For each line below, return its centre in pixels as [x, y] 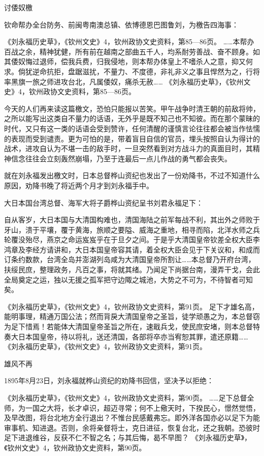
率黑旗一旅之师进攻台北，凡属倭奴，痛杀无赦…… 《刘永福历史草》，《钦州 [124, 81]
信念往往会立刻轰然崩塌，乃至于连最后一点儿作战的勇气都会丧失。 [121, 158]
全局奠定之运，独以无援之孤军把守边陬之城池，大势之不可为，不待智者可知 [128, 279]
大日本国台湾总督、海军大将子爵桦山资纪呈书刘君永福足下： [104, 202]
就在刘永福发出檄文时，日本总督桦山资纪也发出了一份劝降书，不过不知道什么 [132, 175]
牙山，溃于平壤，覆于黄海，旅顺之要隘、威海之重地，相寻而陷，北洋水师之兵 [132, 229]
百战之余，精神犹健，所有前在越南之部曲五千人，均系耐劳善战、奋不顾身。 [128, 51]
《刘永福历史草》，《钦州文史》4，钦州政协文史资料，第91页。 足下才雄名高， [131, 306]
